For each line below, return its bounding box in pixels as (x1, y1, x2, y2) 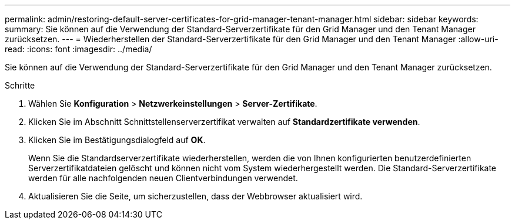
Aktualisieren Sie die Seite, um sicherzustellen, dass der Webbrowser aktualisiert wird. (28, 191, 363, 201)
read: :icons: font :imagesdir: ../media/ (5, 44, 152, 54)
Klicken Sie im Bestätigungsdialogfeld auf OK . (28, 135, 206, 145)
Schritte (5, 80, 35, 90)
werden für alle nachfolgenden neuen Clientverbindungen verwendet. (28, 173, 298, 183)
